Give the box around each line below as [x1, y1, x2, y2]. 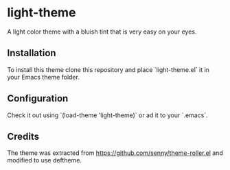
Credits [7, 130, 40, 142]
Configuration [7, 93, 69, 104]
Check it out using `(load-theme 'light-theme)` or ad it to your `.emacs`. [7, 111, 208, 119]
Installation [7, 47, 56, 59]
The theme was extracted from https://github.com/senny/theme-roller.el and [7, 149, 223, 157]
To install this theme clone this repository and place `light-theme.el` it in [7, 65, 209, 73]
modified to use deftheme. [7, 156, 82, 165]
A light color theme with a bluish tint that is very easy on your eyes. [7, 27, 197, 36]
